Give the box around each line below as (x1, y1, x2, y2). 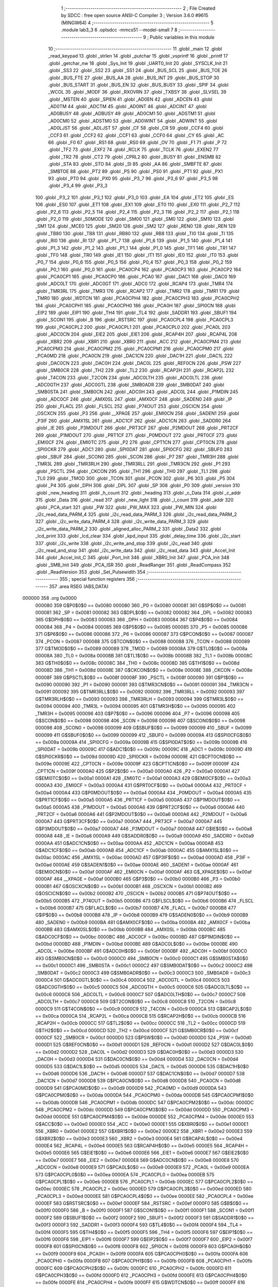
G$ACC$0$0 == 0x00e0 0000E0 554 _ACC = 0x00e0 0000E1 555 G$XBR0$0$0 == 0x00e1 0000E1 (35, 1121, 249, 1127)
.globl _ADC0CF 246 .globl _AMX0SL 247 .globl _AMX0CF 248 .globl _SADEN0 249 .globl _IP (35, 396, 233, 402)
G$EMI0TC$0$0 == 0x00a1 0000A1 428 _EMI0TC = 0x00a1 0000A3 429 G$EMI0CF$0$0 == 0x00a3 (35, 775, 251, 781)
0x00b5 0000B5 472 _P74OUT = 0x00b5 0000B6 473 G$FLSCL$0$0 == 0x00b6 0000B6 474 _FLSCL (35, 897, 254, 903)
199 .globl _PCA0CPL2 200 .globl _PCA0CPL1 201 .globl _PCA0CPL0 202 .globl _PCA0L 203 (35, 324, 231, 330)
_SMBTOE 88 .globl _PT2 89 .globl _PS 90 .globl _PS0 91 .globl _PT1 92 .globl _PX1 (48, 168, 223, 175)
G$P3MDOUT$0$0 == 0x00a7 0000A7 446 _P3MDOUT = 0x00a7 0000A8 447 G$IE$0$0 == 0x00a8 (35, 825, 252, 831)
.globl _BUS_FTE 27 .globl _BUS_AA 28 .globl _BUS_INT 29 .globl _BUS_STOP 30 (48, 75, 220, 81)
